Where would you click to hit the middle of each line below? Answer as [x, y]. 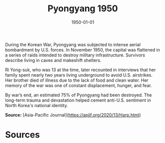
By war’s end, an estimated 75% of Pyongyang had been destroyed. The [79, 95]
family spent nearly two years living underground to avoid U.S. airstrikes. [79, 75]
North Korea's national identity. [36, 105]
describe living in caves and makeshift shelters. [53, 60]
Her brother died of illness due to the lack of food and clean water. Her [77, 80]
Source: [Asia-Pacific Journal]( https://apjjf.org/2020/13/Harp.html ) [73, 115]
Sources [23, 135]
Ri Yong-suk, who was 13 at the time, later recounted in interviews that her [81, 70]
